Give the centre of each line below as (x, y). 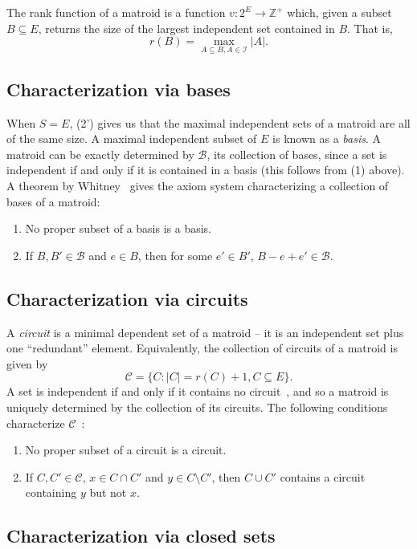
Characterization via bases (119, 89)
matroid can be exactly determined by (100, 154)
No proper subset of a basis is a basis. (119, 228)
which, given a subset (339, 12)
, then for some (175, 255)
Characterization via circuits (127, 298)
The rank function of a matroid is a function (116, 12)
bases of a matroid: (53, 201)
